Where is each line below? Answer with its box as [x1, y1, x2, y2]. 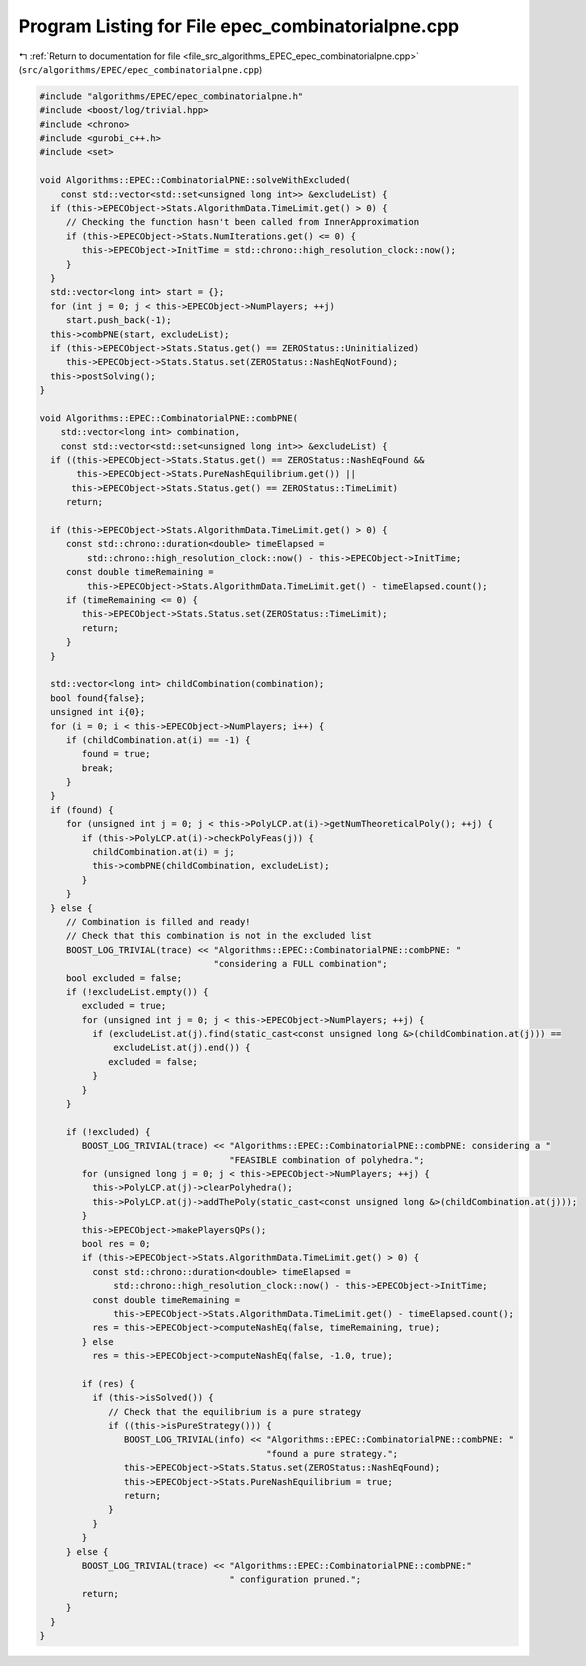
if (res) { [81, 1378, 135, 1389]
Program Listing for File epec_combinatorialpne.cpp [18, 15, 460, 37]
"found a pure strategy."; [266, 1448, 399, 1459]
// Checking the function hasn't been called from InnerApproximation [65, 216, 420, 228]
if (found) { [50, 804, 114, 815]
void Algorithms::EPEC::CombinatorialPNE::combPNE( [39, 412, 299, 424]
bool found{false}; [50, 692, 146, 704]
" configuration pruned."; [229, 1574, 362, 1585]
